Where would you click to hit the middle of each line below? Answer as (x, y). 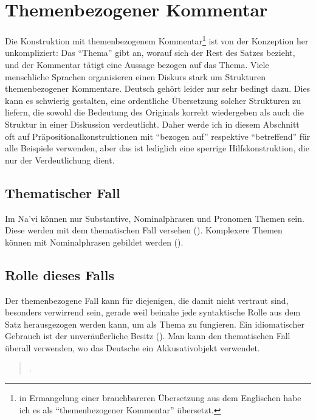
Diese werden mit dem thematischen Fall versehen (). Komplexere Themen (144, 230)
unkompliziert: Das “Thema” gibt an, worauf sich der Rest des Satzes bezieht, (150, 53)
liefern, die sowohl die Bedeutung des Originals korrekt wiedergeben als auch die (154, 112)
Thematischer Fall (63, 192)
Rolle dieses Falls (60, 274)
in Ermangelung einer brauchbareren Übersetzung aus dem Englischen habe (160, 398)
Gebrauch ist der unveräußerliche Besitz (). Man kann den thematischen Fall (148, 336)
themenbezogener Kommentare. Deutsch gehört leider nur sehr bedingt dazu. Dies (158, 88)
